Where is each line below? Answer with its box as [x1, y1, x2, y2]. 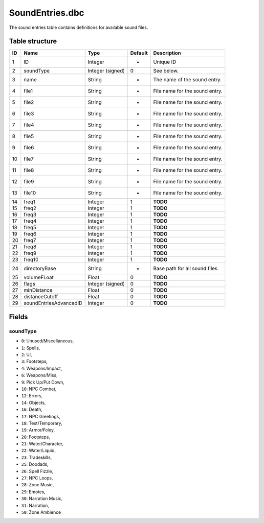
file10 [23, 190, 36, 196]
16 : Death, [21, 406, 43, 412]
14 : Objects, [21, 400, 46, 405]
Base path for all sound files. [153, 265, 219, 272]
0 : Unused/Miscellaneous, [21, 338, 74, 344]
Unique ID [153, 59, 176, 66]
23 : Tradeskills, [21, 454, 52, 460]
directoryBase [23, 265, 56, 272]
